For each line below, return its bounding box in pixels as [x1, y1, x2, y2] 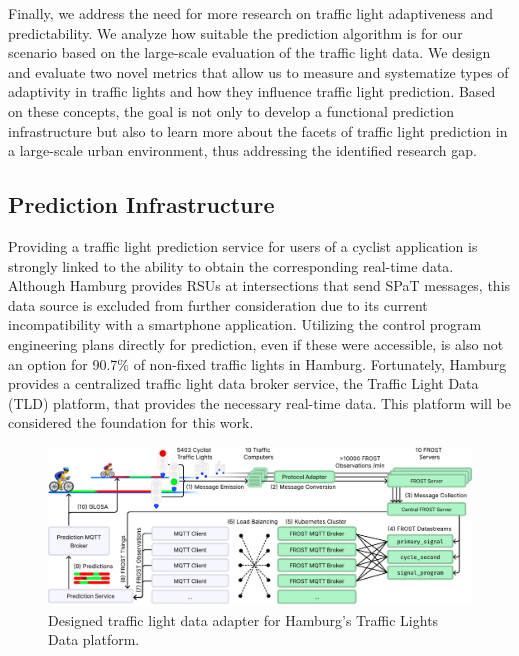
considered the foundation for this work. [8, 412, 254, 433]
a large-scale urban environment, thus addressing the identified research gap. [8, 140, 477, 161]
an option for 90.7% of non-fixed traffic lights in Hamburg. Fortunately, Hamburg [8, 353, 507, 374]
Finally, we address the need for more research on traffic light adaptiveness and [8, 3, 493, 23]
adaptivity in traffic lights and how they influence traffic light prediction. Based [8, 81, 496, 102]
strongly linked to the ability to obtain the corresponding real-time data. [8, 255, 454, 276]
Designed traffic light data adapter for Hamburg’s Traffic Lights [48, 609, 439, 630]
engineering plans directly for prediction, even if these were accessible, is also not [8, 333, 504, 354]
